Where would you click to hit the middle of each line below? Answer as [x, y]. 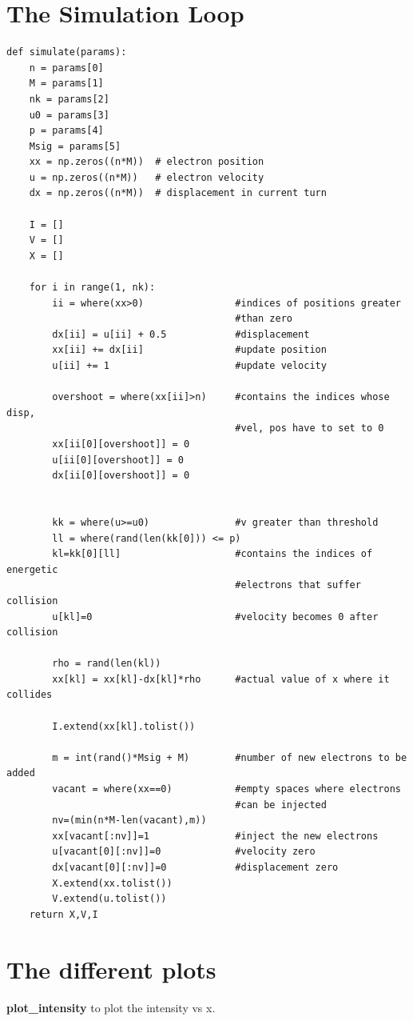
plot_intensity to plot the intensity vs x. [111, 1007]
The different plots [111, 969]
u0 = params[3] [69, 115]
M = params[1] [66, 84]
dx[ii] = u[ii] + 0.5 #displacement [181, 334]
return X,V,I [64, 914]
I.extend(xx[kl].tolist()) [124, 726]
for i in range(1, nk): [92, 288]
